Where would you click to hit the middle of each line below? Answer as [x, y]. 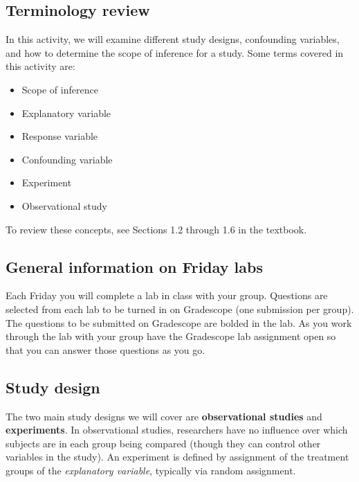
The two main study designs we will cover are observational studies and [164, 416]
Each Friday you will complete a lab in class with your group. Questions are [167, 295]
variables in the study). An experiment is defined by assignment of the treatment [177, 457]
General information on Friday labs [135, 266]
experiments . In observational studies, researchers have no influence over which [177, 430]
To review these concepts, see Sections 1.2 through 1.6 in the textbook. [156, 229]
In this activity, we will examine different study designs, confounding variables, [173, 39]
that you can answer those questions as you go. [105, 349]
